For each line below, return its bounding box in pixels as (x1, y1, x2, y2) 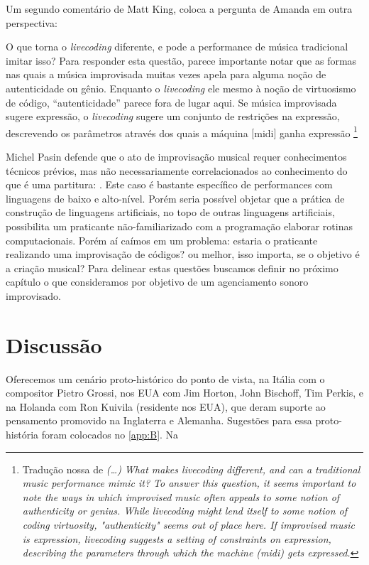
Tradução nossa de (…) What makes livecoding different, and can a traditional (22, 461, 360, 476)
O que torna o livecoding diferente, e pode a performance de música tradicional (6, 39, 348, 54)
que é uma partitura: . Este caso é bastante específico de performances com (6, 177, 333, 192)
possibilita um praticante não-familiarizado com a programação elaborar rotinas (6, 218, 353, 233)
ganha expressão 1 (280, 123, 358, 140)
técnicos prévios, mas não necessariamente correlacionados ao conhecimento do (6, 163, 348, 178)
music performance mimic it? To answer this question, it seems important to (22, 475, 356, 490)
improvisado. (6, 288, 61, 303)
